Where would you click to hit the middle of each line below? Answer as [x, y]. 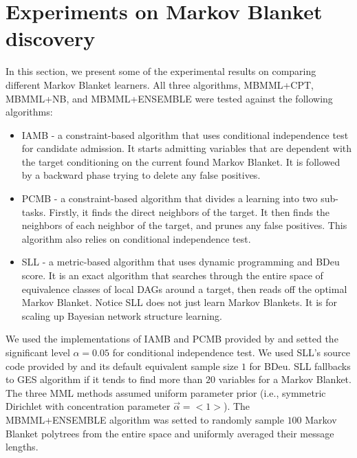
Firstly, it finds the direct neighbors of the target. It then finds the [190, 211]
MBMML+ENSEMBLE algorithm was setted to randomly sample [145, 419]
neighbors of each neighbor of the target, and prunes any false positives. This [184, 225]
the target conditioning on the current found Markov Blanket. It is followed [181, 161]
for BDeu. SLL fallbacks [300, 366]
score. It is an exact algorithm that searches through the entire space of [172, 275]
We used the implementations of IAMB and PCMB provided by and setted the [172, 339]
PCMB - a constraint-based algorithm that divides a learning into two [170, 198]
